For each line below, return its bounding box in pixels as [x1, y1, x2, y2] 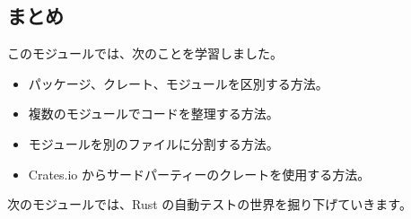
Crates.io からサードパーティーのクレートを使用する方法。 [28, 164, 371, 183]
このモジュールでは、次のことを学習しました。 [7, 44, 284, 63]
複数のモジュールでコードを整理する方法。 [28, 104, 279, 123]
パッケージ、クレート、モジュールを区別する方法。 [28, 74, 328, 92]
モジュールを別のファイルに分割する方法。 [28, 134, 279, 153]
